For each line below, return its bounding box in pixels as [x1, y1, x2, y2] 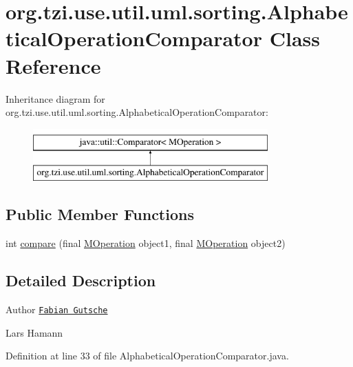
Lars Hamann [6, 325, 63, 339]
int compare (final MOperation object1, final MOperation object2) [6, 236, 286, 250]
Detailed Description [6, 270, 156, 291]
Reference [6, 51, 101, 79]
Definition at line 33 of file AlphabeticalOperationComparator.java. [6, 348, 289, 363]
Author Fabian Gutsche [6, 301, 108, 316]
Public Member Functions [6, 204, 194, 225]
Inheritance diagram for [6, 91, 105, 106]
